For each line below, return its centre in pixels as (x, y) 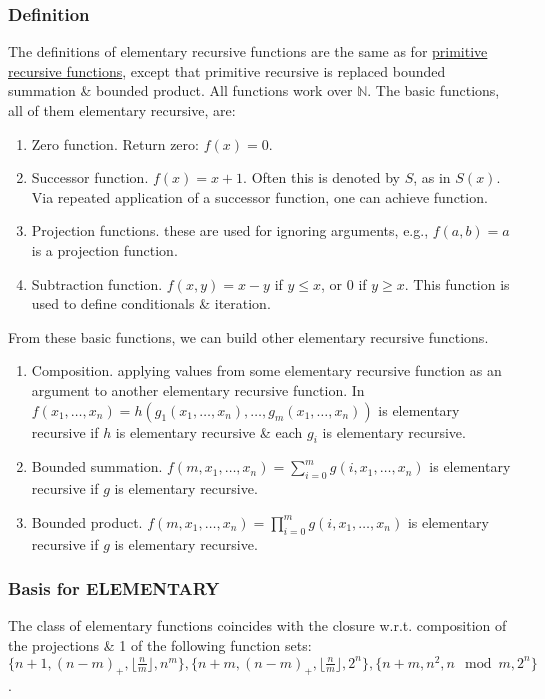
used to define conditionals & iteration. (151, 303)
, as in (432, 177)
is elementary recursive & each (209, 431)
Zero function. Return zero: (115, 143)
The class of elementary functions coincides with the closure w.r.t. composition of (257, 625)
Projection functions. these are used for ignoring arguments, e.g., (230, 230)
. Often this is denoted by (321, 177)
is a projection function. (104, 249)
